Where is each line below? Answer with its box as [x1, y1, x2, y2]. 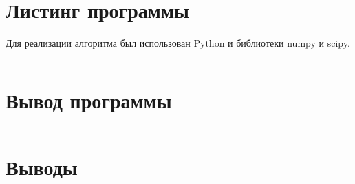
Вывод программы [6, 85, 172, 114]
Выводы [6, 153, 78, 181]
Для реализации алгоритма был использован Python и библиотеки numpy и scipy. [6, 36, 350, 50]
